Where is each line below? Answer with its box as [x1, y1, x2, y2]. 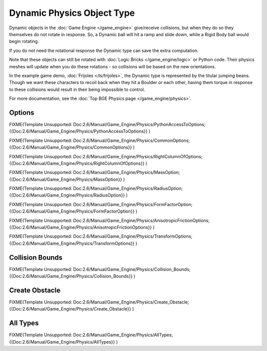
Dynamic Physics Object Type [9, 7, 135, 18]
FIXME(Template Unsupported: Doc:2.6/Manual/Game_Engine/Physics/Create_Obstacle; [9, 299, 189, 305]
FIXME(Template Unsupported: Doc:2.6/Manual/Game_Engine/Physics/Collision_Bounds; [9, 266, 191, 272]
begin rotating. [9, 39, 39, 44]
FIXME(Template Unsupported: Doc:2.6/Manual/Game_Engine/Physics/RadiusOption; [9, 185, 183, 191]
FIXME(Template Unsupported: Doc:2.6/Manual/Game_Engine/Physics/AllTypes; [9, 332, 173, 338]
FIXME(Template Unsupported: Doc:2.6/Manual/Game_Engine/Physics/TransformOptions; [9, 233, 193, 239]
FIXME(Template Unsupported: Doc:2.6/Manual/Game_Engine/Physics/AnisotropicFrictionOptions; [9, 218, 210, 223]
